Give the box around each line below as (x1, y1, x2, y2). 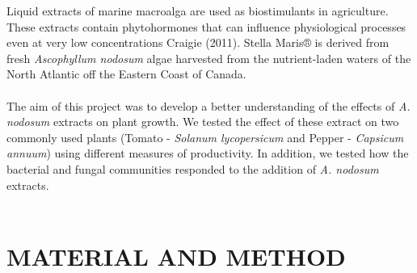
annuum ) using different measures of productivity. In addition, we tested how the (6, 145, 409, 162)
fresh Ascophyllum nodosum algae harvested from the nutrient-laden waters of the (6, 49, 411, 66)
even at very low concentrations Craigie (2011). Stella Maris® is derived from (6, 34, 390, 51)
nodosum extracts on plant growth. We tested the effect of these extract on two (6, 113, 399, 130)
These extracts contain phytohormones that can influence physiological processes (6, 18, 406, 35)
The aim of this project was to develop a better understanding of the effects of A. (6, 97, 411, 114)
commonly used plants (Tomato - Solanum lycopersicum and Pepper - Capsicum (6, 128, 404, 145)
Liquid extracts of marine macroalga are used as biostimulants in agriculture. (6, 2, 389, 19)
